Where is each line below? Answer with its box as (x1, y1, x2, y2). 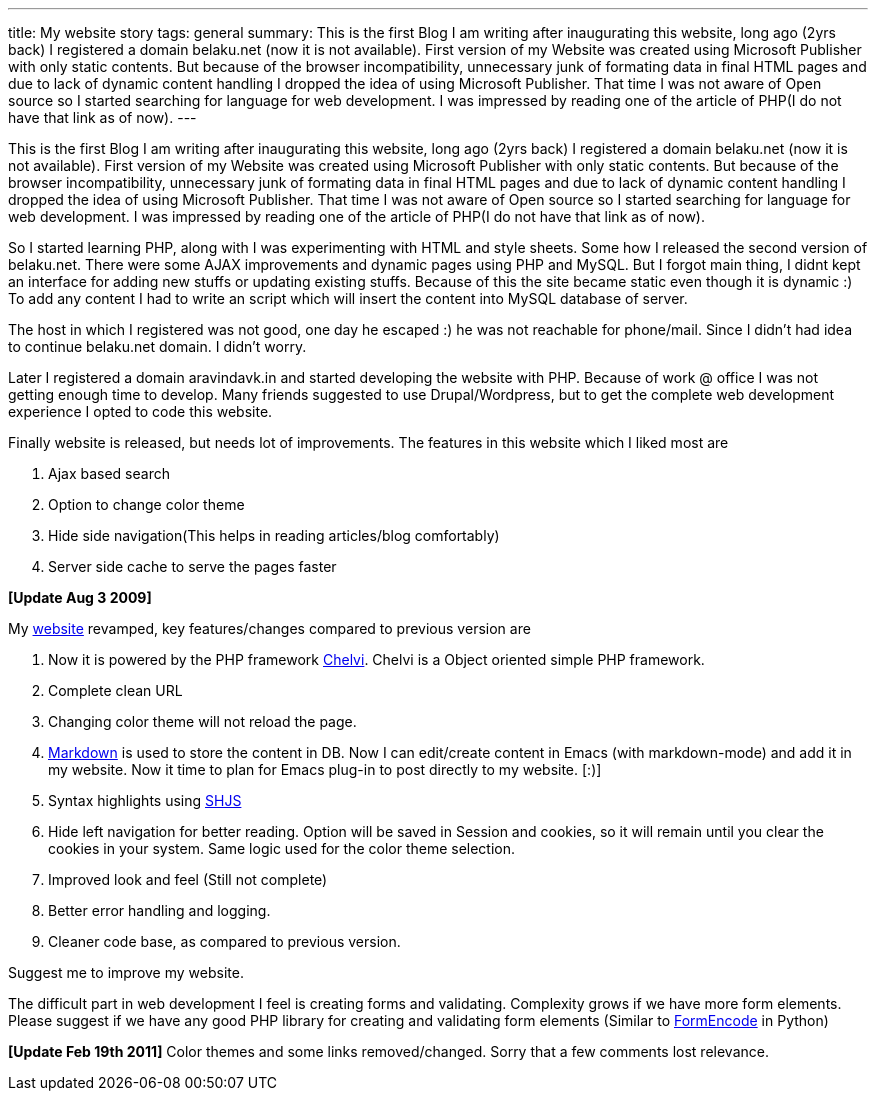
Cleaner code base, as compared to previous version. (48, 933, 401, 950)
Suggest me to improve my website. (8, 964, 244, 981)
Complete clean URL (48, 682, 183, 699)
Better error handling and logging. (48, 902, 271, 919)
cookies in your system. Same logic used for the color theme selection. (48, 840, 516, 857)
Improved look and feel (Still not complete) (48, 871, 328, 888)
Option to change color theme (48, 496, 245, 513)
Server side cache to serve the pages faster (48, 558, 337, 575)
